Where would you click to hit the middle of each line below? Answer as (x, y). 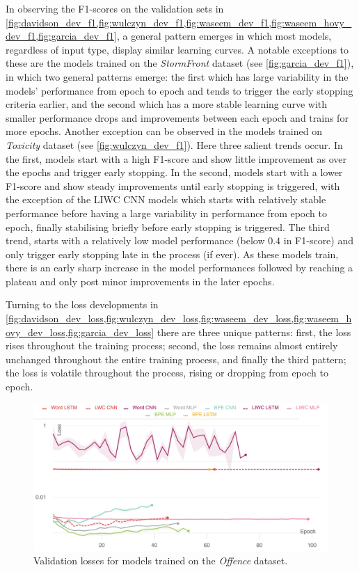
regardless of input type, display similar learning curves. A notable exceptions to (177, 49)
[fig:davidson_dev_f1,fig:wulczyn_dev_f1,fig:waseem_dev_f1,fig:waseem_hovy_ (179, 22)
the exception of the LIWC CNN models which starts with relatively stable (166, 199)
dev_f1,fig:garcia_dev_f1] (61, 36)
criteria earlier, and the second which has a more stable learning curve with (167, 104)
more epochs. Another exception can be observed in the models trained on (164, 131)
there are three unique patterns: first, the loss (254, 332)
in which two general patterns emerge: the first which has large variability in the (177, 76)
